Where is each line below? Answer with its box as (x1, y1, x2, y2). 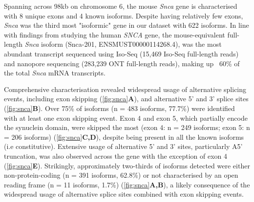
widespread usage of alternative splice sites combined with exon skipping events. (4, 189, 244, 199)
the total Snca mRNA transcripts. (4, 68, 106, 78)
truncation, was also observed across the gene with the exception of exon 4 (4, 150, 228, 161)
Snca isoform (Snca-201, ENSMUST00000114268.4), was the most (24, 39, 222, 49)
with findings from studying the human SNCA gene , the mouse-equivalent (4, 29, 225, 39)
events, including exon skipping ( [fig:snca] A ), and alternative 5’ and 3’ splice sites (4, 93, 249, 104)
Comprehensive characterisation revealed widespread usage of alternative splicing (4, 84, 247, 94)
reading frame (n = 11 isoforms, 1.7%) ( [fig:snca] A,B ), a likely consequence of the (4, 179, 250, 189)
